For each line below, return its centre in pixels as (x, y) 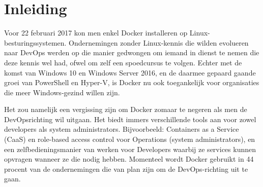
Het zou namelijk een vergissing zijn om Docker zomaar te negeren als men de (126, 109)
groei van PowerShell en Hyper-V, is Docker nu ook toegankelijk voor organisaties (132, 82)
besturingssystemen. (35, 42)
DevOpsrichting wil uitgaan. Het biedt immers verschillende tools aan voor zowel (130, 119)
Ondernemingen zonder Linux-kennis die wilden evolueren (159, 42)
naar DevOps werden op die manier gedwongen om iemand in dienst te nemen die (132, 52)
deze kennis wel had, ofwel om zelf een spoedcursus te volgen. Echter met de (123, 62)
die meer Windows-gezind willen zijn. (62, 92)
